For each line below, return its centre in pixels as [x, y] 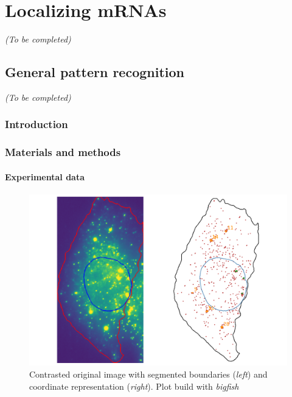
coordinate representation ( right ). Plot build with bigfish [134, 386]
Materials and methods [63, 152]
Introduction [36, 124]
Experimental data [45, 176]
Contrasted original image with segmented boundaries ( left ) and [148, 374]
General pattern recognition [95, 72]
